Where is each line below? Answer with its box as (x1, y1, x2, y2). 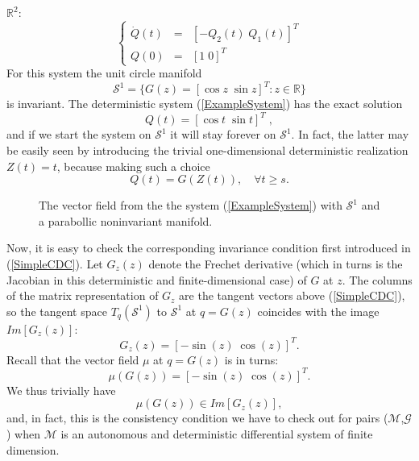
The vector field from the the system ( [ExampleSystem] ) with (39, 197, 342, 214)
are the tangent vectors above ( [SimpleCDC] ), (179, 287, 405, 304)
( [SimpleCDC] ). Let (6, 255, 103, 272)
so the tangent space (6, 302, 107, 319)
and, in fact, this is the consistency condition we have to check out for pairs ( (6, 409, 388, 426)
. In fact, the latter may (291, 126, 409, 143)
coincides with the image (257, 302, 380, 319)
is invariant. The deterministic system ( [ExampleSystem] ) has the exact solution (6, 95, 403, 112)
